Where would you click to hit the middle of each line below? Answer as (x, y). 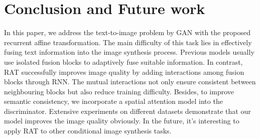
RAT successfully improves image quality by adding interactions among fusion (124, 72)
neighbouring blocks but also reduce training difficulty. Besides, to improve (119, 91)
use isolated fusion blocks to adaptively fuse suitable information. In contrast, (123, 61)
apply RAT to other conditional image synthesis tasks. (88, 131)
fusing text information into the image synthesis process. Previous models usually (129, 52)
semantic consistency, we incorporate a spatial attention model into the (113, 101)
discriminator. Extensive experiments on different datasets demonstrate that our (127, 111)
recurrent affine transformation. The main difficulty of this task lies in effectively (128, 42)
